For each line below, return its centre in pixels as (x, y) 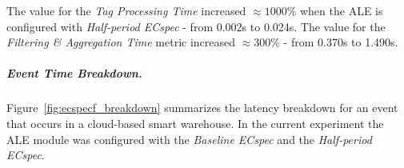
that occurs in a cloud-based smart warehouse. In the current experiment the (195, 123)
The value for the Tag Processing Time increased (126, 10)
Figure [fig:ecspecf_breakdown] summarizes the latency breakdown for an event (202, 108)
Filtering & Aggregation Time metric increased (121, 42)
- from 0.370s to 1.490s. (341, 42)
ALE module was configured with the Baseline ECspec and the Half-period (189, 139)
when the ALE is (341, 10)
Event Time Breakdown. (74, 73)
